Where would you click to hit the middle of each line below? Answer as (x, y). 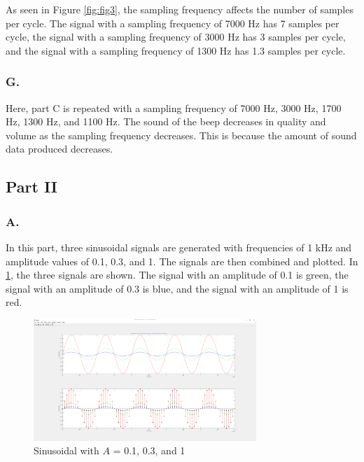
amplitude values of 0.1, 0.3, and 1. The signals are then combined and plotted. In (182, 261)
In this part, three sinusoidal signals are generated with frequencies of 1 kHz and (179, 247)
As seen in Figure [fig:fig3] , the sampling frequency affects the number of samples (180, 9)
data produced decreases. (59, 149)
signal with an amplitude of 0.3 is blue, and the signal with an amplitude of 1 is (177, 288)
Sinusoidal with (66, 450)
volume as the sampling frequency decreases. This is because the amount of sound (181, 135)
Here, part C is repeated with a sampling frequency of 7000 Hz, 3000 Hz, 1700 (174, 107)
